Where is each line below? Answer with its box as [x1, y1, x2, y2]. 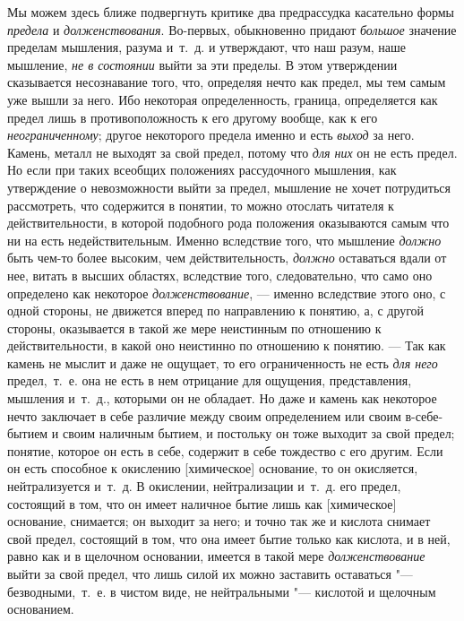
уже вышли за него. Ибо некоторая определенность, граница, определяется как [7, 90, 438, 108]
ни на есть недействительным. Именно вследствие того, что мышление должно [7, 230, 442, 249]
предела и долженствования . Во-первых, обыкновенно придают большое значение [7, 20, 457, 39]
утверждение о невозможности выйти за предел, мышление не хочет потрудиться [7, 177, 451, 196]
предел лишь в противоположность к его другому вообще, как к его [7, 108, 378, 126]
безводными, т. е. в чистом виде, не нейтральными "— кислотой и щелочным [7, 582, 436, 600]
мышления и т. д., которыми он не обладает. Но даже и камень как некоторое [7, 389, 437, 408]
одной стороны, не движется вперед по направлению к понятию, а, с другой [7, 301, 425, 320]
